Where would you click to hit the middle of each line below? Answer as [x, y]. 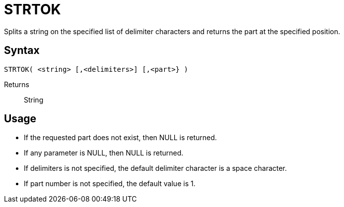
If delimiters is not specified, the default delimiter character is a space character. [155, 168]
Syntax [22, 51]
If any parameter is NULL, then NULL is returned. [104, 153]
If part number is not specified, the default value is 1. [110, 184]
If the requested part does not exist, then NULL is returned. [120, 138]
